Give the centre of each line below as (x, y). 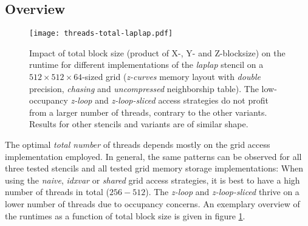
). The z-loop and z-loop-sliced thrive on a (222, 192)
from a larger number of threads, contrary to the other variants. (148, 112)
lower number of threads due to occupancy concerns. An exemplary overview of (152, 203)
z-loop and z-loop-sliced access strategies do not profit (169, 100)
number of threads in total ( (57, 192)
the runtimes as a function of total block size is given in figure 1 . (125, 215)
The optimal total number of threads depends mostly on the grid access (138, 145)
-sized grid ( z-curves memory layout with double (171, 77)
